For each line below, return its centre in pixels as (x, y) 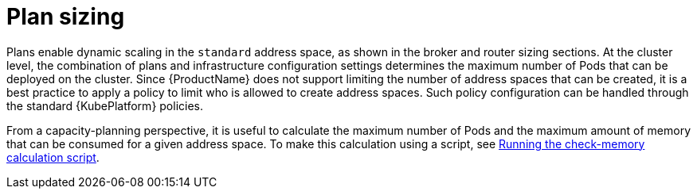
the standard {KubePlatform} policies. (105, 105)
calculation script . (53, 157)
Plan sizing (66, 17)
